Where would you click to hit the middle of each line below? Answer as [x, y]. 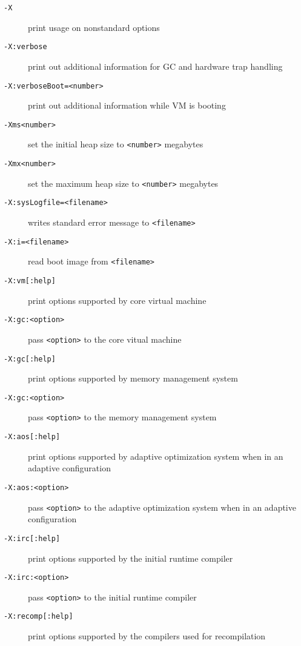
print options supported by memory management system [133, 378]
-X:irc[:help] [32, 538]
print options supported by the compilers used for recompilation [147, 636]
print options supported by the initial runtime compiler [131, 558]
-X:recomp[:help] [38, 617]
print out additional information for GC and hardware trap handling [155, 66]
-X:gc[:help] [30, 359]
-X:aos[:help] [32, 437]
